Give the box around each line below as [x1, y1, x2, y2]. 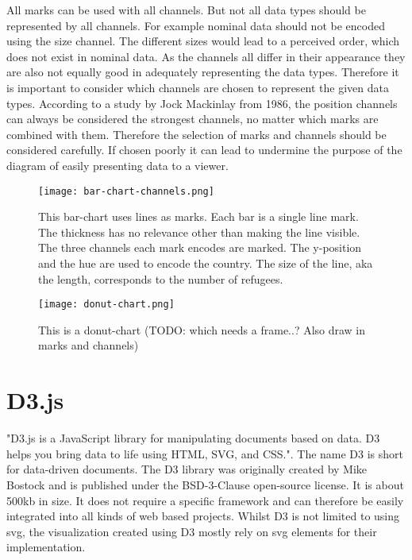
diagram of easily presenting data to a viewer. [6, 156, 229, 173]
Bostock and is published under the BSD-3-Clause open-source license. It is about [6, 476, 404, 492]
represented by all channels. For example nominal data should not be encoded [6, 17, 385, 33]
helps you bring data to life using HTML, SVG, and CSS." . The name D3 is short [6, 445, 404, 462]
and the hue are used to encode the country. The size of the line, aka [38, 254, 373, 271]
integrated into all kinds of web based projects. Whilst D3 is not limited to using [6, 508, 400, 524]
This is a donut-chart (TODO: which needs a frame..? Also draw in [38, 321, 366, 338]
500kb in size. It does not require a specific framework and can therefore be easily [6, 492, 404, 508]
